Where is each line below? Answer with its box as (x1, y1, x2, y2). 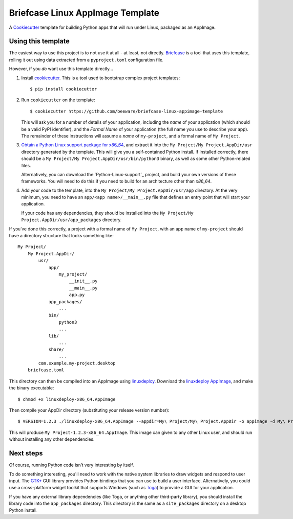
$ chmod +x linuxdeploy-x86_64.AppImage (18, 396, 116, 402)
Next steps (9, 449, 43, 457)
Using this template (9, 37, 70, 45)
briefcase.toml (27, 367, 64, 373)
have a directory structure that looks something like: (9, 233, 114, 239)
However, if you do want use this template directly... (9, 66, 113, 72)
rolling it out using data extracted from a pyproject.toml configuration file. (9, 57, 164, 63)
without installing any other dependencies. (9, 436, 95, 442)
